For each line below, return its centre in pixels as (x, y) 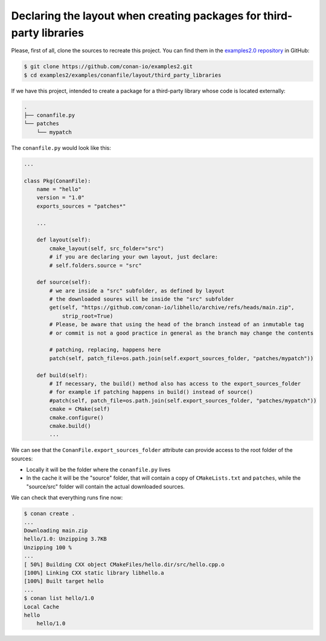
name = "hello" (59, 189)
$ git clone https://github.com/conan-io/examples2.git (108, 67)
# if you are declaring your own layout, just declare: (134, 257)
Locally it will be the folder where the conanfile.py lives (98, 470)
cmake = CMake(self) (80, 409)
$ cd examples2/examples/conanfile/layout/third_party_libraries (123, 75)
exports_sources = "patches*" (81, 206)
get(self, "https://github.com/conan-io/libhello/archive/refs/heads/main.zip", (172, 308)
